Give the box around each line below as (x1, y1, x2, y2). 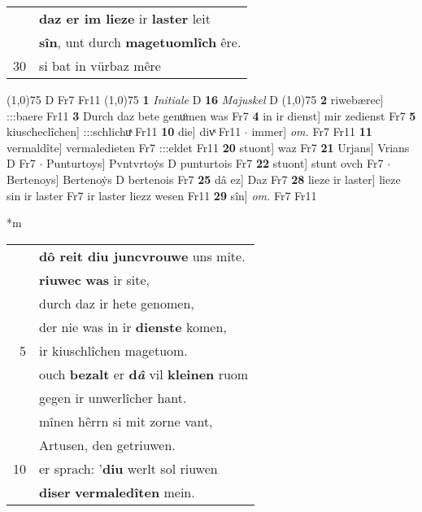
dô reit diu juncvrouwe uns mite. (39, 246, 246, 265)
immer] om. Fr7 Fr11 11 (251, 123, 372, 140)
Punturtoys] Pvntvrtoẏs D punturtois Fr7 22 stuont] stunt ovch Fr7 (46, 155, 384, 172)
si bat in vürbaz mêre (39, 56, 161, 75)
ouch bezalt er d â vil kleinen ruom (39, 364, 249, 383)
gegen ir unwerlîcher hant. (39, 387, 187, 407)
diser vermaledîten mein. (39, 482, 195, 501)
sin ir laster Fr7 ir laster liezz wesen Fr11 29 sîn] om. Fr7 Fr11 (7, 186, 317, 203)
